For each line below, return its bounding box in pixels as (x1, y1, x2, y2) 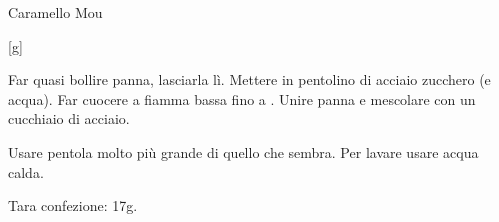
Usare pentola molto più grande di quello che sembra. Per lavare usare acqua (8, 141, 479, 162)
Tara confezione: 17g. (8, 195, 138, 216)
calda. (8, 161, 44, 182)
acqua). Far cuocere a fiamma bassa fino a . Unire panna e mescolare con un (8, 88, 476, 109)
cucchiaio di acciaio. (8, 108, 130, 129)
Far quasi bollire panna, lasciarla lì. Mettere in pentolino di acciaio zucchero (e (8, 69, 491, 90)
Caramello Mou (8, 2, 103, 22)
